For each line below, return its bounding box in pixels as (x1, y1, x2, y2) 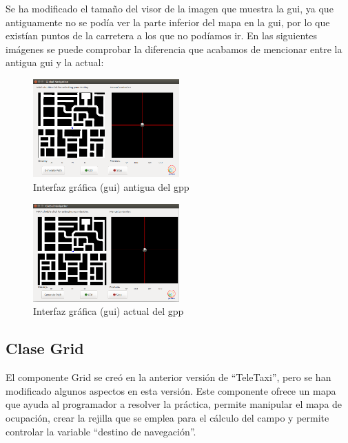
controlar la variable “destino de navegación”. (6, 424, 196, 438)
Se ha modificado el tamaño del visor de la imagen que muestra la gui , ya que (6, 1, 334, 15)
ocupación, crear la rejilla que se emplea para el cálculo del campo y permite (6, 410, 329, 424)
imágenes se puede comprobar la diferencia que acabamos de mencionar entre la (6, 41, 342, 56)
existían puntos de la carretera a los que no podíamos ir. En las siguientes (6, 28, 317, 43)
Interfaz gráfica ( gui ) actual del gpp (33, 304, 184, 318)
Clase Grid (6, 338, 84, 359)
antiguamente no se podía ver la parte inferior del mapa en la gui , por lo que (6, 14, 330, 29)
